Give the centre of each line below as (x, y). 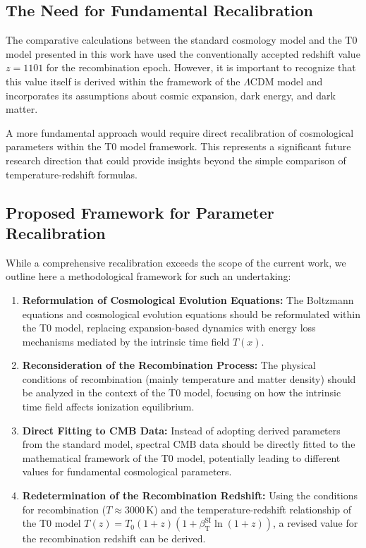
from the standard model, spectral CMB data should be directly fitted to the (189, 444)
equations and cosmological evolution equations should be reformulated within (191, 313)
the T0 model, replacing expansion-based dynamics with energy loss (169, 328)
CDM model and (286, 81)
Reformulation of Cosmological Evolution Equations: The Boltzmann (188, 299)
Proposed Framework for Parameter (140, 212)
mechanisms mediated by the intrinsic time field (126, 341)
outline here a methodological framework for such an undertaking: (148, 276)
